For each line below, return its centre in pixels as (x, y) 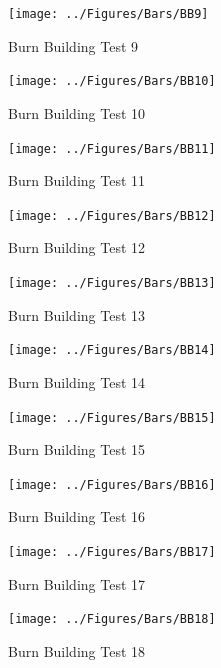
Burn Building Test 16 (77, 516)
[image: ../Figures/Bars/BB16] (112, 484)
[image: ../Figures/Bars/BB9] (108, 14)
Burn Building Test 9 (73, 45)
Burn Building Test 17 (77, 583)
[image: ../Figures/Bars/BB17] (112, 552)
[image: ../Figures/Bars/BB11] (112, 148)
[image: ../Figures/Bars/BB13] (112, 283)
